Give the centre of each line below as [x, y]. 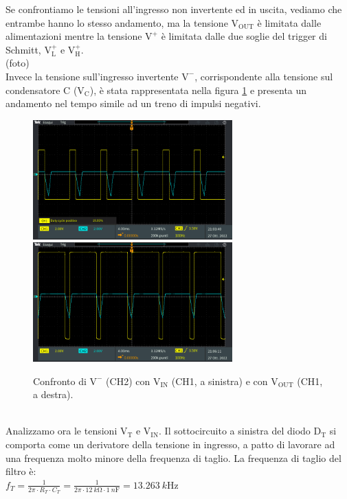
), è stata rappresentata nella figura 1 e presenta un [198, 90]
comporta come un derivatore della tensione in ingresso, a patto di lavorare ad [170, 444]
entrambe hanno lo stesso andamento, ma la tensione [117, 22]
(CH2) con [128, 381]
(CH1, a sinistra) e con [220, 381]
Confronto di [60, 381]
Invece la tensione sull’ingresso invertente [92, 76]
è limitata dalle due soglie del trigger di [244, 36]
